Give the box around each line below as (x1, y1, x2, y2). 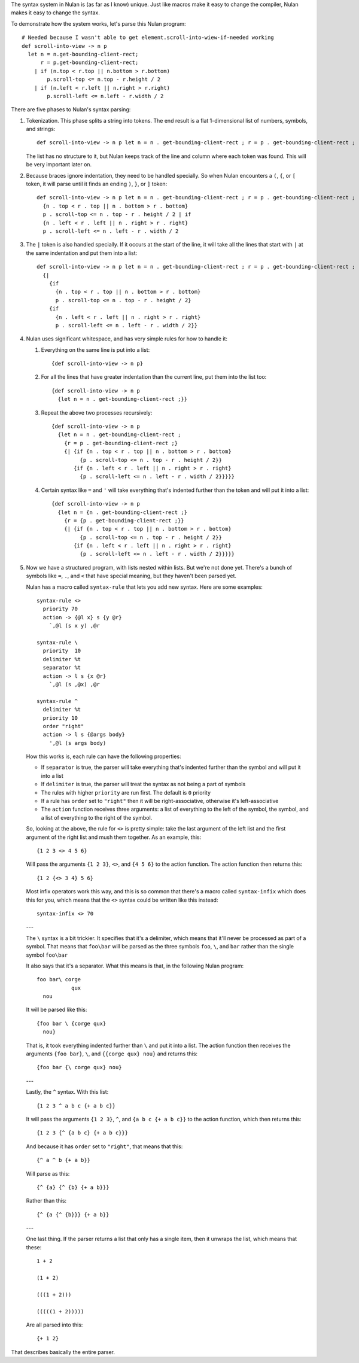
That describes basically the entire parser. (11, 1348, 115, 1355)
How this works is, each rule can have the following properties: (26, 753, 182, 760)
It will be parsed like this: (26, 1006, 87, 1014)
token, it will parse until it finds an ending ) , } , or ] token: (26, 180, 168, 188)
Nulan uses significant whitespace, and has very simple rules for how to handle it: (26, 335, 227, 342)
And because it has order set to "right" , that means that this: (26, 1143, 183, 1150)
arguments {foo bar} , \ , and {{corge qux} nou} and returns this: (26, 1050, 197, 1057)
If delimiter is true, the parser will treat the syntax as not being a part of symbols (41, 781, 246, 788)
